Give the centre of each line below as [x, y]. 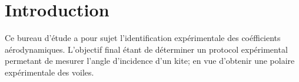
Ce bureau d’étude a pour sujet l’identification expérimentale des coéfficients [143, 38]
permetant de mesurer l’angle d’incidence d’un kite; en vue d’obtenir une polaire [150, 61]
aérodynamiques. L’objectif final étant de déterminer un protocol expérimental [146, 49]
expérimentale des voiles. [49, 72]
